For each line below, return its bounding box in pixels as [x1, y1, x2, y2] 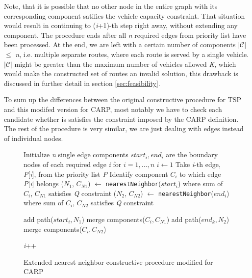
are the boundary [166, 149, 218, 160]
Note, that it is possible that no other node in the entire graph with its [4, 1, 218, 11]
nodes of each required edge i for [24, 159, 122, 169]
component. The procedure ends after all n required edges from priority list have [4, 29, 246, 40]
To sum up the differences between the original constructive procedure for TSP [4, 94, 242, 105]
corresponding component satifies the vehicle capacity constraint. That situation [4, 10, 245, 21]
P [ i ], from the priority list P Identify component [24, 168, 168, 179]
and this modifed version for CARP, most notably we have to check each [4, 104, 222, 114]
